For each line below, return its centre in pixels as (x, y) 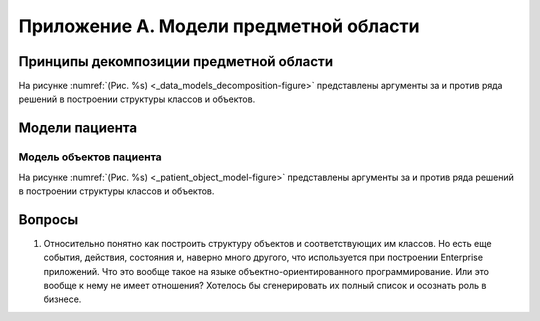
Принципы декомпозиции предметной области (176, 61)
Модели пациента (78, 128)
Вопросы (48, 219)
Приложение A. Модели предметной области (219, 26)
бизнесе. (62, 299)
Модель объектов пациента (90, 157)
